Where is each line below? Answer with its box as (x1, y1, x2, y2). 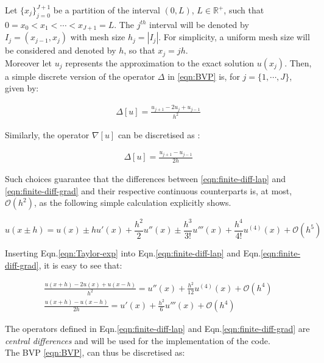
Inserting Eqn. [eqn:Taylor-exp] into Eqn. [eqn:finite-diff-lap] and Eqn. (5, 247, 261, 259)
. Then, (284, 56, 312, 69)
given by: (5, 82, 39, 94)
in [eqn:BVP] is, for (167, 69, 240, 82)
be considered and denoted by (5, 44, 116, 57)
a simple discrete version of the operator (5, 69, 155, 82)
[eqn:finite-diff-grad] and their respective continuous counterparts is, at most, (5, 184, 292, 197)
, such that (224, 4, 264, 16)
